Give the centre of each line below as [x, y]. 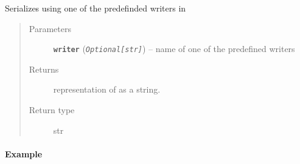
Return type [52, 110]
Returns [44, 69]
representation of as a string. [107, 89]
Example [24, 153]
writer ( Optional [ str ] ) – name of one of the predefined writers [174, 49]
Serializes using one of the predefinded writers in [96, 8]
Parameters [50, 28]
